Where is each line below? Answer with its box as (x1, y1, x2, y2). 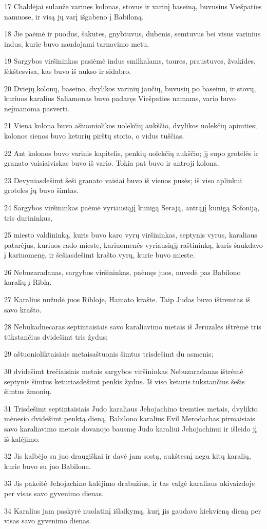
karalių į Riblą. (4, 277, 52, 287)
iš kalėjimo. (4, 433, 40, 444)
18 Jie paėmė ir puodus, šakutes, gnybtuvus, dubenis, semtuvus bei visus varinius (4, 28, 261, 39)
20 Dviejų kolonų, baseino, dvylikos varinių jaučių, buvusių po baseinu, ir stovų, (4, 83, 256, 93)
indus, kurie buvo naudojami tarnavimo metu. (4, 38, 149, 49)
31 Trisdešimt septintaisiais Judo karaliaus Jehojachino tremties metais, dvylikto (4, 403, 258, 414)
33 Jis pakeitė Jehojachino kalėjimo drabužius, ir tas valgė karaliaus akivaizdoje (4, 478, 255, 488)
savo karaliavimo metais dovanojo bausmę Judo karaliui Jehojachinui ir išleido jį (4, 423, 257, 434)
